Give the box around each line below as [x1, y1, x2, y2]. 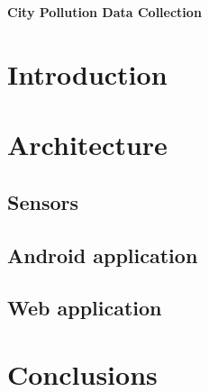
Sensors [7, 187, 79, 215]
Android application [7, 241, 198, 269]
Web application [7, 294, 162, 322]
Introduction [7, 55, 168, 92]
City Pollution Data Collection [7, 3, 202, 21]
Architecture [7, 126, 168, 163]
